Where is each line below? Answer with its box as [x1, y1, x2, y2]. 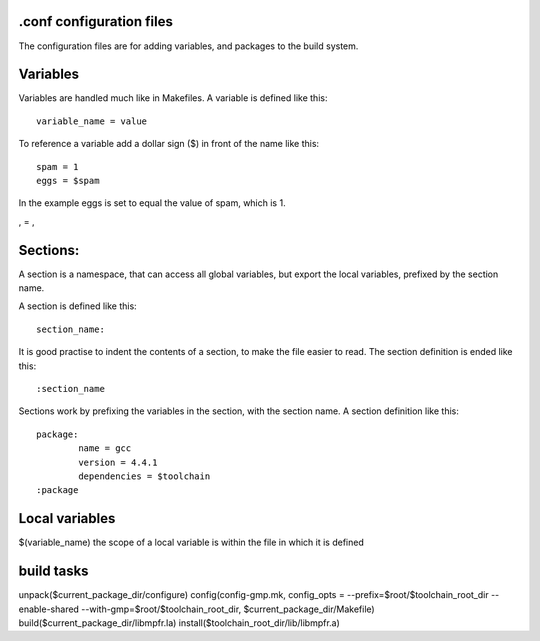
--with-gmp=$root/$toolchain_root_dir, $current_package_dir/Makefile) [81, 603, 375, 615]
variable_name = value [36, 115, 148, 127]
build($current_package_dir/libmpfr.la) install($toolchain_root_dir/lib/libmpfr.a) [18, 616, 340, 629]
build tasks [18, 563, 89, 580]
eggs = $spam [36, 175, 100, 186]
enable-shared [18, 603, 80, 615]
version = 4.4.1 [78, 456, 158, 468]
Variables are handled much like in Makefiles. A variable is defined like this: [18, 92, 328, 104]
